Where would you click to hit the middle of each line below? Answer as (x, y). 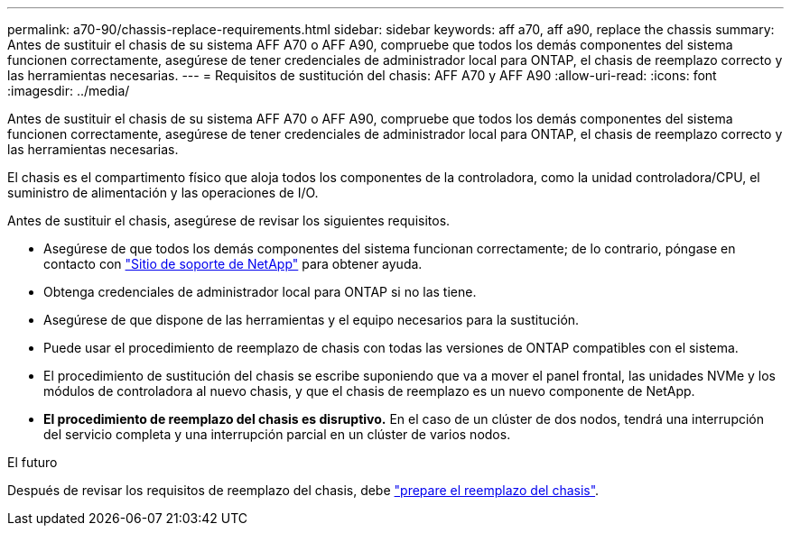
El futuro (33, 462)
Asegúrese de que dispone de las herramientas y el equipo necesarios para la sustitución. (312, 320)
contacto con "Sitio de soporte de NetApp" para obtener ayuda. (233, 264)
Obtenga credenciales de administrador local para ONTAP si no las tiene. (260, 292)
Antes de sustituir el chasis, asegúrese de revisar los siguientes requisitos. (229, 221)
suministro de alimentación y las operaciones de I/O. (163, 193)
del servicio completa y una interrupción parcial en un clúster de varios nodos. (277, 434)
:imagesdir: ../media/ (69, 91)
